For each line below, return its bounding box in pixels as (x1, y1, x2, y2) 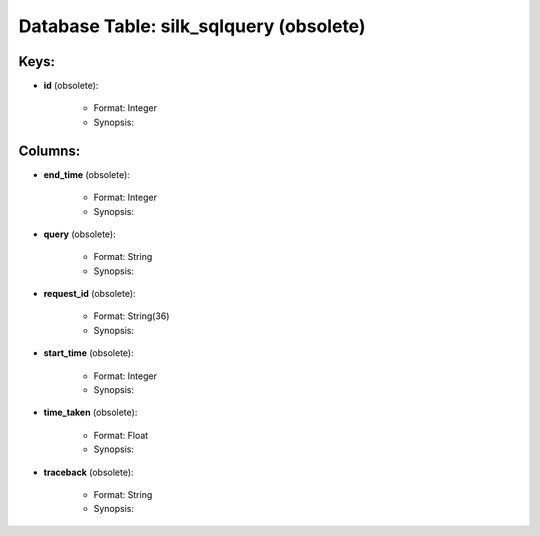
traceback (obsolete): (43, 466, 134, 478)
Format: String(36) (93, 310, 170, 322)
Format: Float (93, 429, 149, 441)
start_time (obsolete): (43, 347, 134, 359)
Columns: (18, 142, 81, 159)
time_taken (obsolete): (43, 406, 138, 419)
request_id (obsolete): (43, 288, 136, 300)
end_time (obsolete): (43, 168, 130, 180)
